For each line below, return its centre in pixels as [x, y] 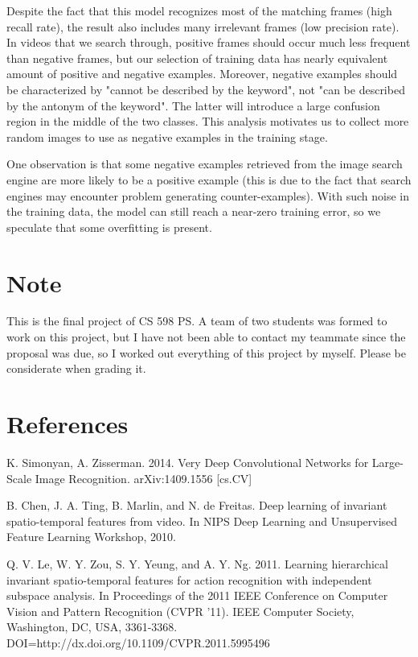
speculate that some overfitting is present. [109, 227]
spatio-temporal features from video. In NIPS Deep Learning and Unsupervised [202, 521]
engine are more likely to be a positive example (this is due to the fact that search [209, 179]
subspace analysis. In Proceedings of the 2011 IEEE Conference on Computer [197, 595]
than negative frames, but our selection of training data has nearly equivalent [197, 58]
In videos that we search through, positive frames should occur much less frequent [209, 42]
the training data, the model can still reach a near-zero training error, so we [194, 211]
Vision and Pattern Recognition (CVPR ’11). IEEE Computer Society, [180, 611]
